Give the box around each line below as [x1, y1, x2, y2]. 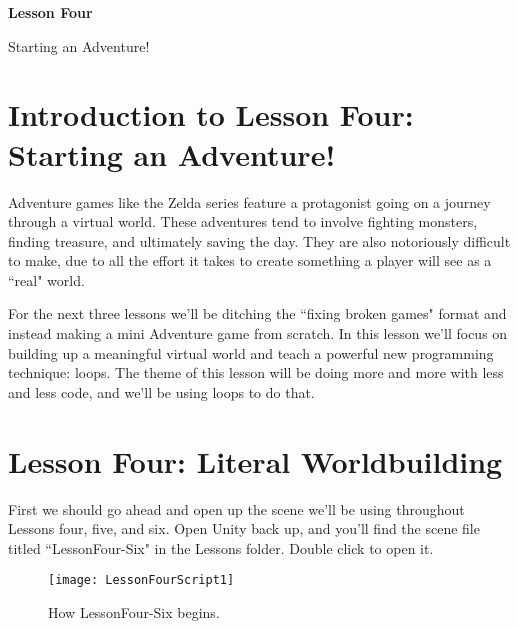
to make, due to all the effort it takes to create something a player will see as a [8, 250, 492, 271]
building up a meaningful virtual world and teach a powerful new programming [8, 342, 494, 363]
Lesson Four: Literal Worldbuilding [8, 440, 503, 481]
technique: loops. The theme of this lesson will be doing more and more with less [8, 362, 504, 383]
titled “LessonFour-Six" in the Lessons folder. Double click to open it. [8, 537, 434, 558]
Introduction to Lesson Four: [8, 94, 414, 135]
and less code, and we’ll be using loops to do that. [8, 381, 315, 402]
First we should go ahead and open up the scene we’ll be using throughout [8, 498, 465, 519]
